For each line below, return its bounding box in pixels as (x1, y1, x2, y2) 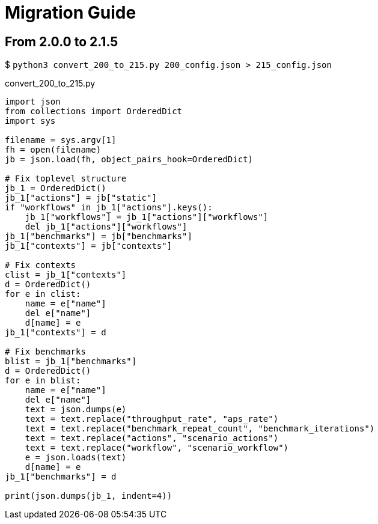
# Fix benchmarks (5, 347, 86, 357)
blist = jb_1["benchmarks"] (5, 356, 137, 367)
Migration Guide (5, 2, 136, 23)
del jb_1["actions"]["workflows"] (25, 222, 187, 232)
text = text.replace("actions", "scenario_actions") (25, 433, 279, 443)
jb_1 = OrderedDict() (5, 183, 106, 193)
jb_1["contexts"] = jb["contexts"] (5, 241, 172, 251)
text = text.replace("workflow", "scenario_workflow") (25, 443, 289, 453)
